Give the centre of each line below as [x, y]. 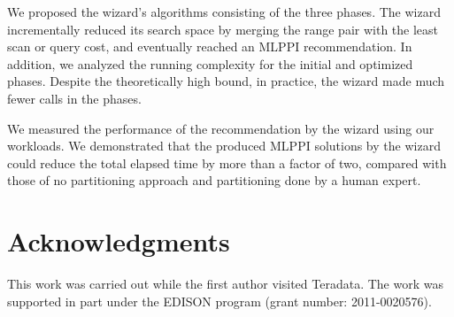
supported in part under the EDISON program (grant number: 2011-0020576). [219, 301]
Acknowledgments [119, 241]
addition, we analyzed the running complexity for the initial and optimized [210, 63]
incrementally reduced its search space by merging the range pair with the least [223, 29]
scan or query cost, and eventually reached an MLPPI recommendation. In [210, 46]
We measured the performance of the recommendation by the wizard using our [221, 128]
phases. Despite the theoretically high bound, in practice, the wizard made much [226, 81]
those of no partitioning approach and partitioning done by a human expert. [214, 180]
